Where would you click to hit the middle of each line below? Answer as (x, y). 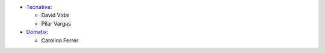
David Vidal (55, 15)
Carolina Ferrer (60, 40)
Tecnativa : (39, 7)
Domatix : (37, 32)
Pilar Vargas (56, 23)
